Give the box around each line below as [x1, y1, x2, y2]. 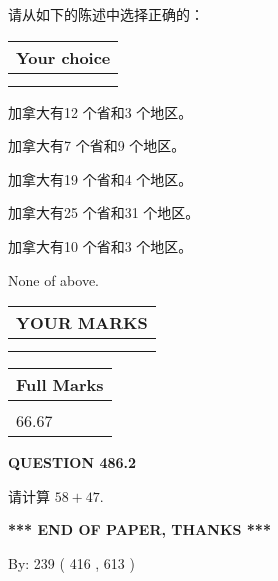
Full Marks [16, 373, 104, 397]
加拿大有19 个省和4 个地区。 [8, 168, 193, 189]
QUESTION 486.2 [8, 452, 137, 473]
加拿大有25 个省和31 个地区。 [8, 202, 200, 223]
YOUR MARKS [16, 311, 148, 335]
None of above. [8, 269, 99, 290]
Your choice [16, 45, 111, 69]
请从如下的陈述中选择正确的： [8, 4, 204, 24]
